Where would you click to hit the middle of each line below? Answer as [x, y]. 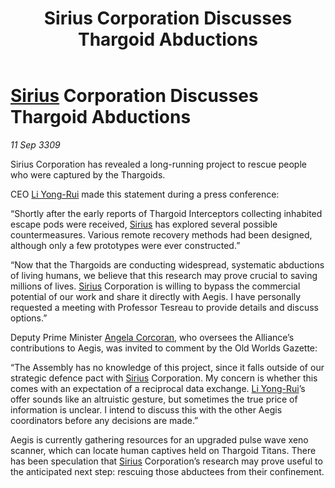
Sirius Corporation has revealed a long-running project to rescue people [158, 164]
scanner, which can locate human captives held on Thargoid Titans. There [163, 450]
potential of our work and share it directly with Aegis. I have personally [156, 296]
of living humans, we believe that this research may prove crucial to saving [164, 275]
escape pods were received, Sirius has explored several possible [144, 224]
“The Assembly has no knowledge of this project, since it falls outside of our [167, 367]
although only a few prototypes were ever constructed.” [125, 245]
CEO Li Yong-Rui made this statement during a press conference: [145, 194]
